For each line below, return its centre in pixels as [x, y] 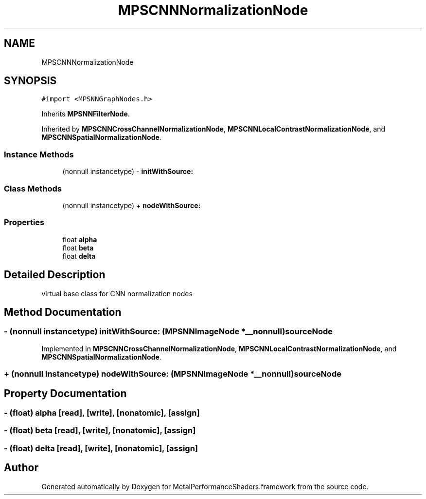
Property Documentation [65, 393]
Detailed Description [55, 275]
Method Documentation [63, 312]
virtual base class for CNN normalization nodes [117, 293]
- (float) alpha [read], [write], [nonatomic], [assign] [102, 413]
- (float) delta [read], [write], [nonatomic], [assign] [101, 448]
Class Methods [33, 188]
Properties [24, 222]
